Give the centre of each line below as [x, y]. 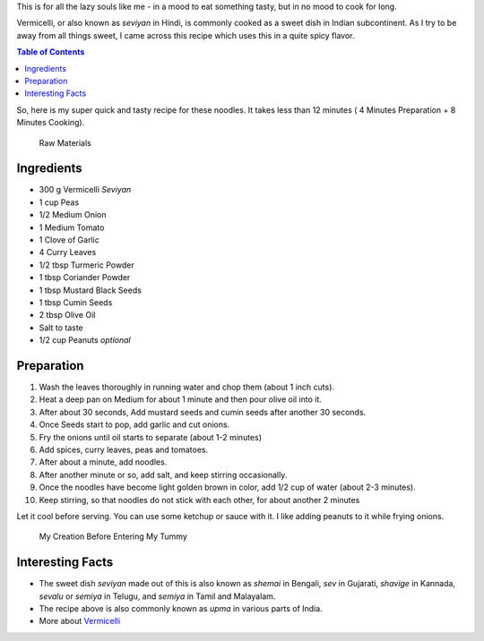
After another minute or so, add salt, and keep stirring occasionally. [163, 474]
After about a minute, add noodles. [103, 462]
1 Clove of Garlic [69, 239]
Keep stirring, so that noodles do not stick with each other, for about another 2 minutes [199, 500]
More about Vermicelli [80, 621]
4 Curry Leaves [68, 252]
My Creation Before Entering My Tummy [113, 536]
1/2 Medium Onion [73, 215]
